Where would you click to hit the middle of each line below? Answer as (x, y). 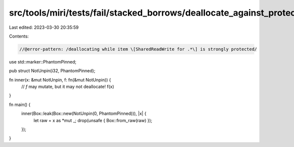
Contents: (19, 36)
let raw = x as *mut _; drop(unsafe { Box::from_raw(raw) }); (93, 120)
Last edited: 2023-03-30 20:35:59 (44, 27)
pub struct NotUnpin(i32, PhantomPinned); (52, 71)
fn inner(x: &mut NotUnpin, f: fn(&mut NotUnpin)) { (60, 80)
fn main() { (20, 105)
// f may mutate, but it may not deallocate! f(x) (68, 87)
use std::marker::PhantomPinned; (43, 62)
